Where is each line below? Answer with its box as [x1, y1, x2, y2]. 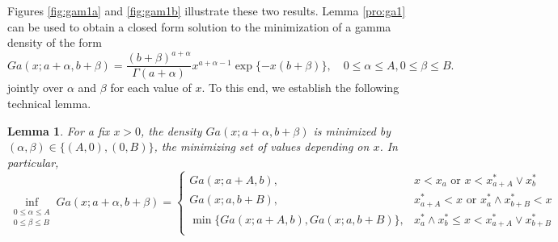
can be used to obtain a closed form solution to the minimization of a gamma [7, 18, 391, 35]
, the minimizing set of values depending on [154, 138, 370, 155]
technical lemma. [7, 94, 91, 111]
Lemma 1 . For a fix [7, 122, 110, 139]
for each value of [110, 79, 192, 96]
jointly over [7, 79, 64, 96]
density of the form [7, 34, 102, 51]
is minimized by [313, 122, 391, 139]
